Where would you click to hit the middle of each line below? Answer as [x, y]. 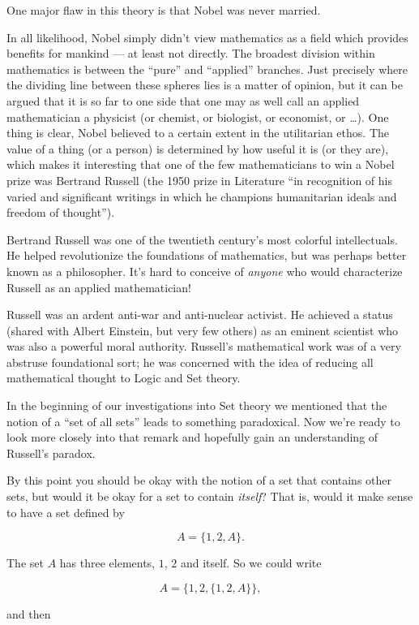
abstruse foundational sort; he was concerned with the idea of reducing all [190, 362]
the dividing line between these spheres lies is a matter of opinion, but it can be [205, 85]
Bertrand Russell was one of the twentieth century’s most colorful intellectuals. [202, 239]
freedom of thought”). [61, 212]
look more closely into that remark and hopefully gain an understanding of [192, 437]
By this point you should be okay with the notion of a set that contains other [199, 480]
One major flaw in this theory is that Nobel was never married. [164, 10]
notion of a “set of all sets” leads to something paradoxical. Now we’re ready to [203, 421]
